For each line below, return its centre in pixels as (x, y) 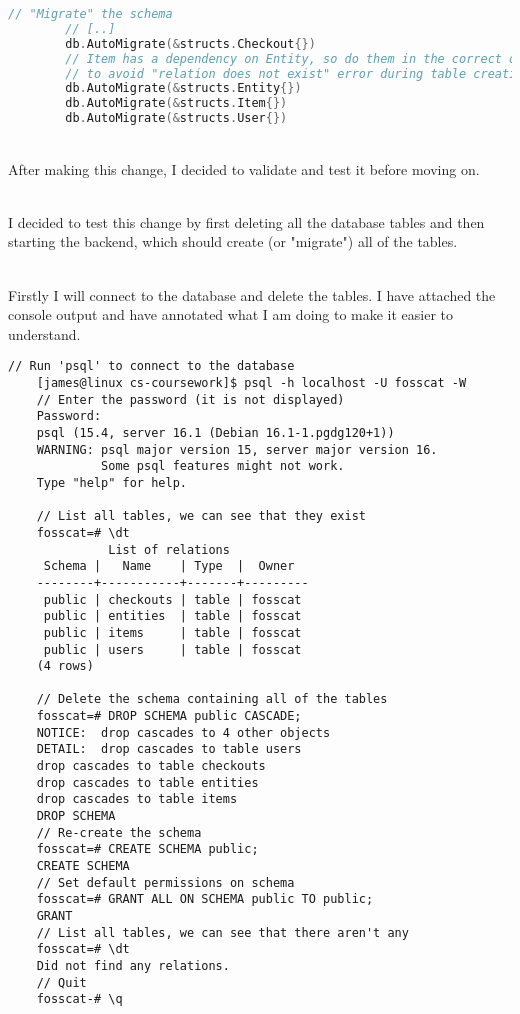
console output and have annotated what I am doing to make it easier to (231, 314)
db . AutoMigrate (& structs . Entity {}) (183, 88)
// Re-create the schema (119, 832)
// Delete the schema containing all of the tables (212, 699)
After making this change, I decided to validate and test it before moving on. (244, 168)
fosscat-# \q (79, 999)
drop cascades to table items (137, 799)
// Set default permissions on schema (165, 882)
